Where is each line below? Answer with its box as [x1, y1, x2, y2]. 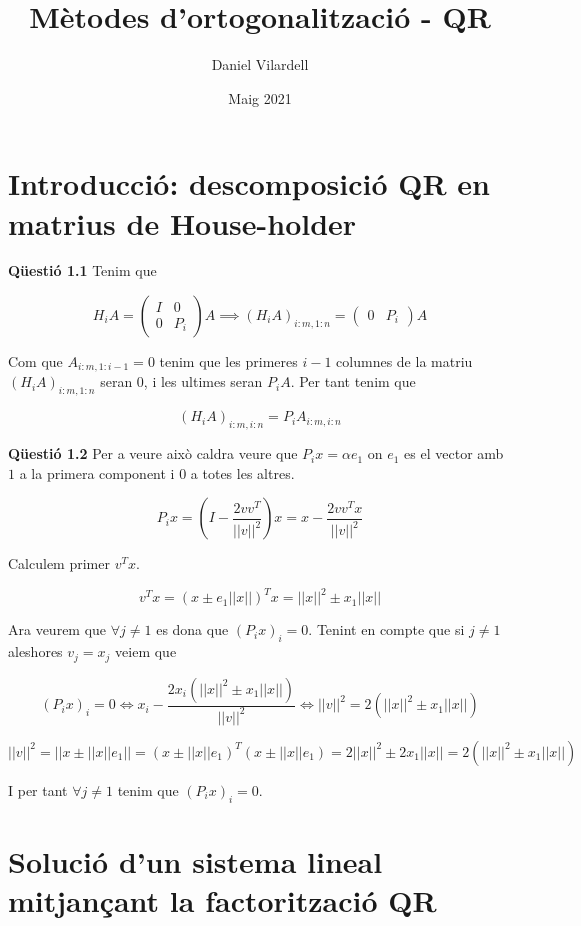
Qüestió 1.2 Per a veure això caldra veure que [8, 443, 298, 464]
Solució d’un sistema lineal [8, 840, 383, 881]
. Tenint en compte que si [308, 619, 465, 640]
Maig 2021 [228, 87, 292, 108]
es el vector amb [404, 443, 504, 464]
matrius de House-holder [8, 202, 357, 243]
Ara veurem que [8, 619, 107, 640]
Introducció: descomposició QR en [8, 163, 490, 204]
